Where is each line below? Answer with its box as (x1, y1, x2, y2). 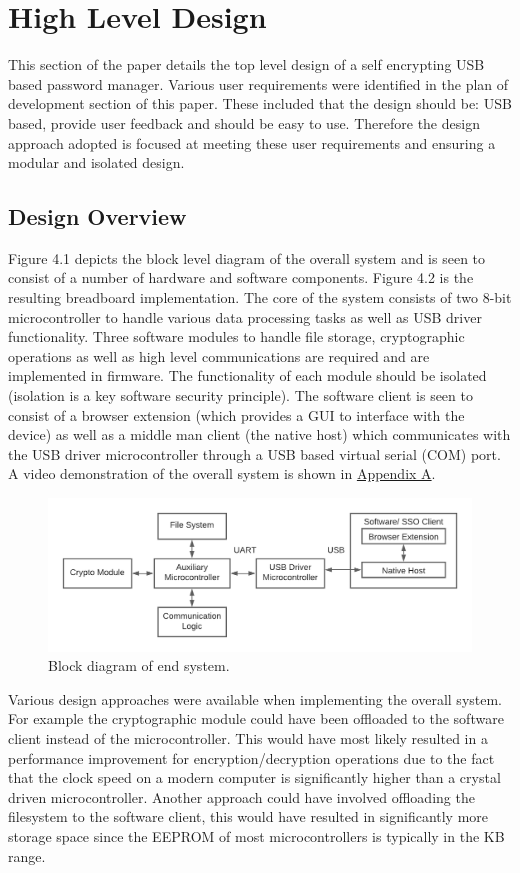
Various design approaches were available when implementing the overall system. (8, 688, 503, 709)
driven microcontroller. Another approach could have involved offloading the (8, 786, 475, 807)
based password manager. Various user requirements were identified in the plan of (8, 73, 509, 94)
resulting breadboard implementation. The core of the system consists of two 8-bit (8, 287, 512, 308)
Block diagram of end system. (48, 655, 230, 676)
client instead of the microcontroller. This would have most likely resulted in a (8, 728, 488, 748)
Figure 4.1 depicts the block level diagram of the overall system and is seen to (8, 247, 486, 268)
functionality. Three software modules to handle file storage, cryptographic (8, 326, 465, 347)
